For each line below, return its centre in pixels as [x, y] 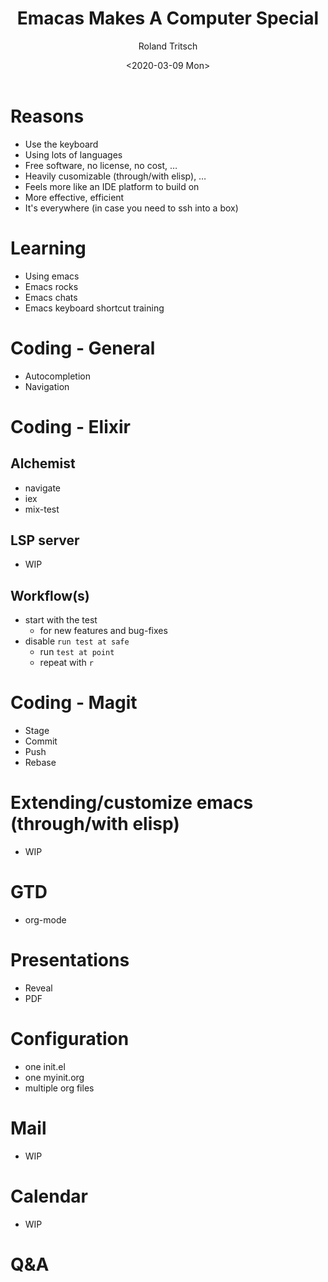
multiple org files [59, 1088]
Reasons [47, 116]
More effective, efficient [74, 197]
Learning [48, 248]
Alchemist [43, 463]
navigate [43, 488]
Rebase [40, 763]
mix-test [42, 509]
